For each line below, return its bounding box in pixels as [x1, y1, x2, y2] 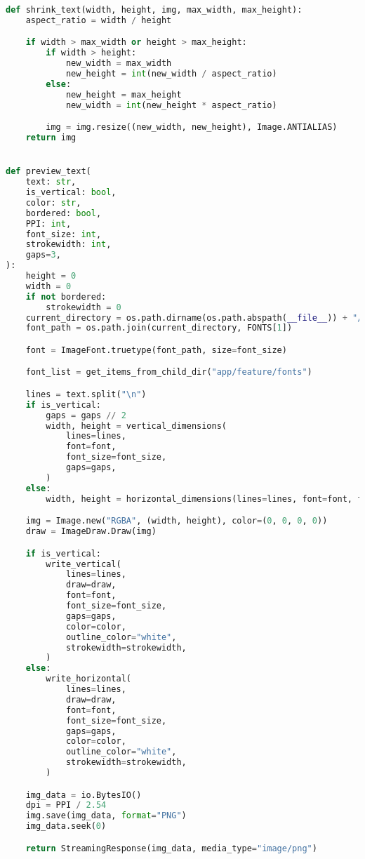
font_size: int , [25, 229, 102, 239]
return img [25, 133, 77, 143]
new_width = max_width [65, 58, 172, 69]
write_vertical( [46, 559, 121, 569]
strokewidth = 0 [46, 302, 121, 312]
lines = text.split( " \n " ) [25, 389, 147, 399]
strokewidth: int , [25, 239, 112, 250]
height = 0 [25, 271, 77, 281]
